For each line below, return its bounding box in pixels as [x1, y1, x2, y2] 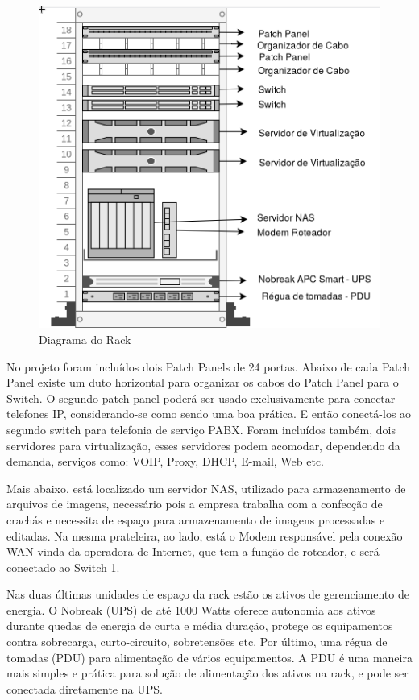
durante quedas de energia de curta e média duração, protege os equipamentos [6, 617, 393, 634]
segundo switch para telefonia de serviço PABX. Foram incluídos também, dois [6, 420, 396, 437]
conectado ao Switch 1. [6, 558, 120, 575]
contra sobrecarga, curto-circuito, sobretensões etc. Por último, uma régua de [6, 633, 388, 650]
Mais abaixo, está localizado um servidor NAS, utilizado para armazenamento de [6, 479, 406, 496]
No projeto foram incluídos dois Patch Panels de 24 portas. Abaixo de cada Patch [6, 358, 411, 375]
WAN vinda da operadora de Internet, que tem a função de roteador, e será [6, 543, 380, 560]
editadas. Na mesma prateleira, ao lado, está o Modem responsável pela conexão [6, 527, 403, 544]
